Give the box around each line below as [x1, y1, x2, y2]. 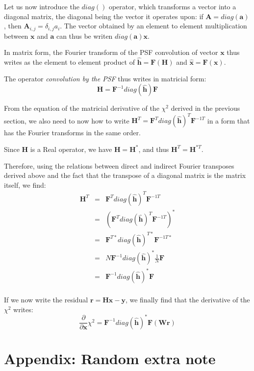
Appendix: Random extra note [4, 348, 216, 368]
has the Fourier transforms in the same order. [4, 127, 141, 138]
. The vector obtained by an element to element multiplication [60, 21, 247, 31]
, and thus [138, 144, 169, 154]
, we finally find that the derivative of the [125, 294, 250, 304]
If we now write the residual [4, 294, 88, 304]
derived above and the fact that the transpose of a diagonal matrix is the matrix [4, 170, 246, 180]
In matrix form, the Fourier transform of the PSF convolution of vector [4, 47, 218, 57]
